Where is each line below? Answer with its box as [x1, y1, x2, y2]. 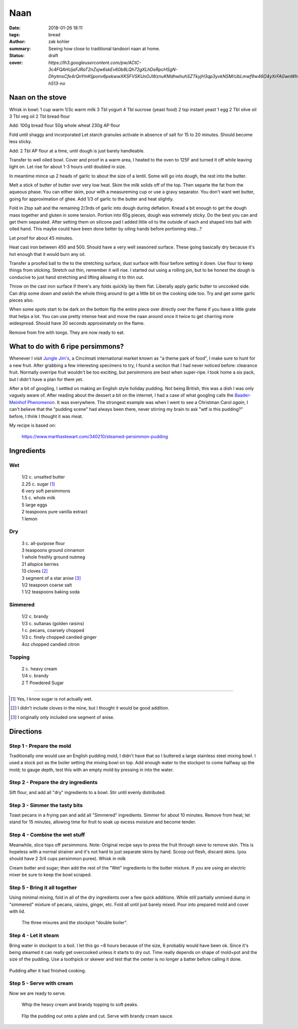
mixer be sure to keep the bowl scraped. [9, 872, 92, 878]
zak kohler [48, 39, 70, 45]
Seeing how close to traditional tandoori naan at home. [48, 45, 160, 52]
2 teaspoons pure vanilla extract [21, 509, 88, 515]
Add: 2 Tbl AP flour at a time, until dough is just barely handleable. [9, 148, 145, 154]
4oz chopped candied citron [21, 641, 79, 647]
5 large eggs [21, 502, 47, 508]
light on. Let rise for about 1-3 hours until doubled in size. [9, 164, 126, 170]
